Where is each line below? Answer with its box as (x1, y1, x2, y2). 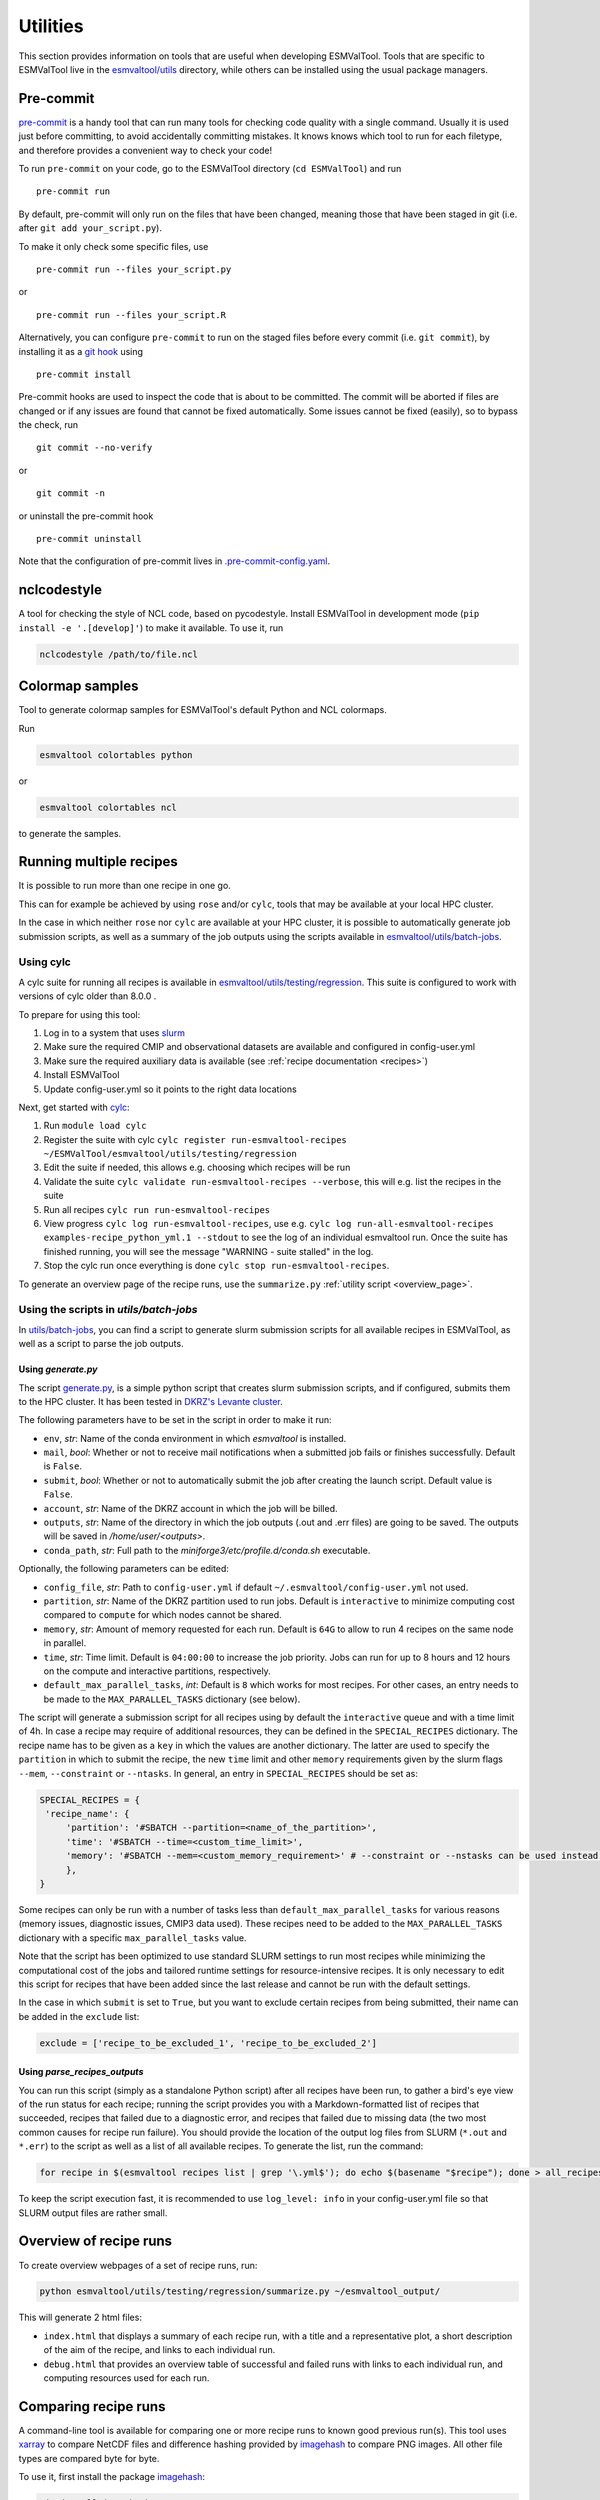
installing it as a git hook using (18, 345, 144, 357)
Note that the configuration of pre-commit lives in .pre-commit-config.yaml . (18, 555, 331, 567)
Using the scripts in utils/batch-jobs (18, 1303, 198, 1317)
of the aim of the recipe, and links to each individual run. (43, 2344, 276, 2356)
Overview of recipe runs (18, 2233, 173, 2250)
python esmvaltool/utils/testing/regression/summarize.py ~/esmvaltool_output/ (39, 2286, 441, 2297)
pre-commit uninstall (36, 533, 142, 545)
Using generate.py (18, 1363, 98, 1375)
